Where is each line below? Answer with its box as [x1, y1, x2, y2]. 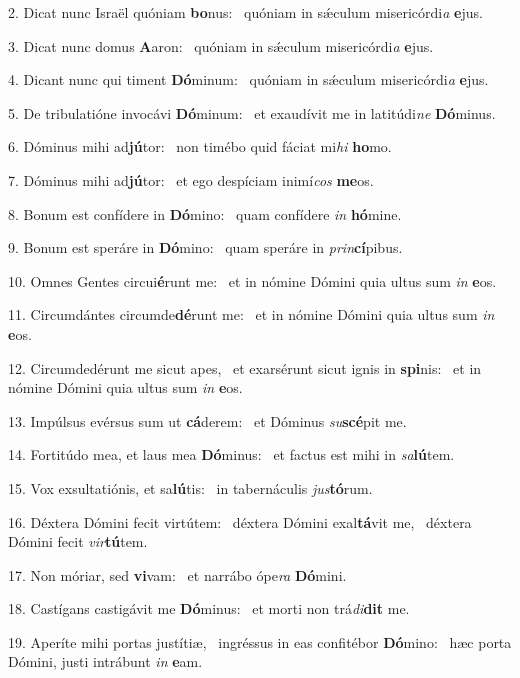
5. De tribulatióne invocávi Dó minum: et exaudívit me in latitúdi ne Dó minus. [8, 102, 496, 123]
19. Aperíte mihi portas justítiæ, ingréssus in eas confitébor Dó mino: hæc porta [8, 631, 512, 652]
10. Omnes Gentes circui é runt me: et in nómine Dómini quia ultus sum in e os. [8, 270, 497, 291]
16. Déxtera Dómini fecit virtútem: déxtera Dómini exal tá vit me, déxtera [8, 511, 472, 532]
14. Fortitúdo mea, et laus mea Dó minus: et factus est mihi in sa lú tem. [8, 444, 455, 465]
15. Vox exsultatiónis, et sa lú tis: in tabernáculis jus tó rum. [8, 477, 373, 498]
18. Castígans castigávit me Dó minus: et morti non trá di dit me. [8, 598, 410, 619]
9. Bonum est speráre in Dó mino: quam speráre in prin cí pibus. [8, 237, 403, 258]
